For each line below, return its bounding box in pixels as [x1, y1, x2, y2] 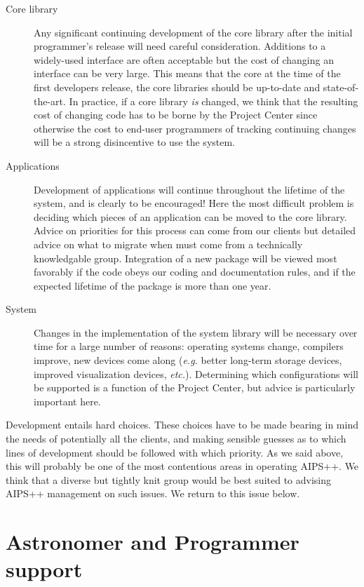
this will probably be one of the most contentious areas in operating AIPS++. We [6, 459, 359, 473]
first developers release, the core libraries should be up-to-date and [34, 79, 321, 94]
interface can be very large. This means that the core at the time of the [34, 66, 341, 81]
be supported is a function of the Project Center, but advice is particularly [34, 380, 356, 395]
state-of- [323, 79, 359, 94]
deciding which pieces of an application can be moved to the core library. [34, 209, 347, 224]
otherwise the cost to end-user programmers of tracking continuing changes [34, 121, 356, 135]
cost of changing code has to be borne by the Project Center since [34, 107, 318, 122]
